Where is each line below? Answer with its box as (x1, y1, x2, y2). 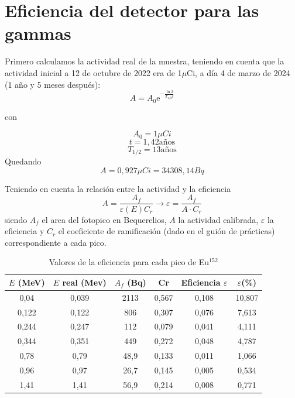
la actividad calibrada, (178, 213, 259, 225)
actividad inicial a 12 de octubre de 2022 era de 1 (5, 66, 182, 78)
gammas (5, 21, 71, 45)
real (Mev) (62, 276, 107, 288)
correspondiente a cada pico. (5, 236, 107, 248)
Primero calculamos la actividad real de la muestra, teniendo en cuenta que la (5, 55, 284, 67)
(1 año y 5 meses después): (5, 78, 101, 90)
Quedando (5, 155, 42, 167)
